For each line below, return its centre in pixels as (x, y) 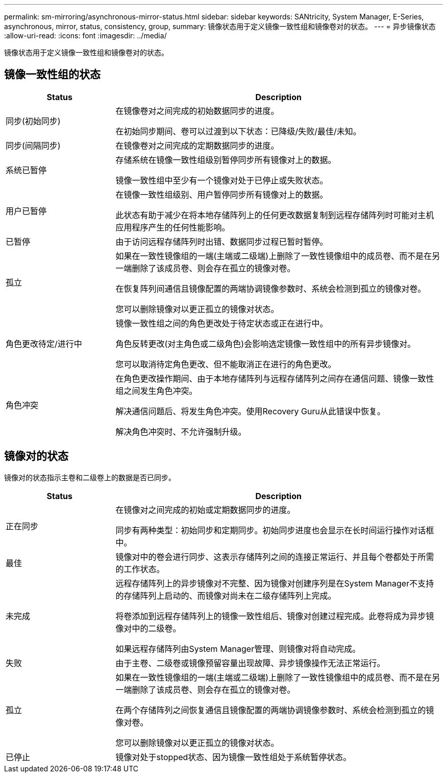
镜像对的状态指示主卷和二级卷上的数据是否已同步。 (90, 477)
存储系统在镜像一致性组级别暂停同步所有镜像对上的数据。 (226, 160)
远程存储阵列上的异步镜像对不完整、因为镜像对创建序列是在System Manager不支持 (275, 583)
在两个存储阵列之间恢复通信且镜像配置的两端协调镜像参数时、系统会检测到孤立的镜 (275, 710)
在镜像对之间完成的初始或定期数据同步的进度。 (205, 510)
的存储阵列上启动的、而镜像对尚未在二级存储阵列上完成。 (226, 595)
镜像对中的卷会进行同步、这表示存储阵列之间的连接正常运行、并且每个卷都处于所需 (275, 557)
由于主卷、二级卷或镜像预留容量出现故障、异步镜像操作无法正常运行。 (250, 663)
